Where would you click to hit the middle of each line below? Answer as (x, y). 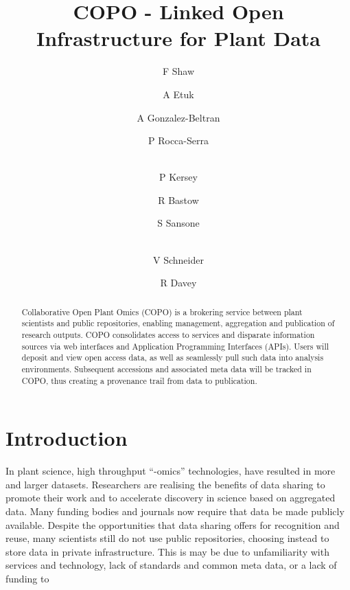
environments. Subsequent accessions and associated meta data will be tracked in (166, 368)
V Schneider (178, 259)
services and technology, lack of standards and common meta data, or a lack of (171, 565)
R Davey (178, 283)
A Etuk (178, 94)
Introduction (67, 438)
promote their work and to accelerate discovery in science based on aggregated (171, 498)
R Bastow (178, 200)
